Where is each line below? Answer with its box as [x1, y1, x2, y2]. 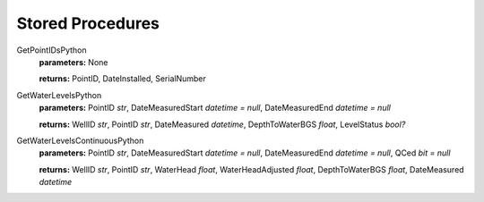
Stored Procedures [16, 13, 160, 33]
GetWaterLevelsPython [16, 89, 102, 100]
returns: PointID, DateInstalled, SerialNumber [39, 73, 206, 84]
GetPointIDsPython [16, 45, 87, 55]
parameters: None [39, 56, 108, 67]
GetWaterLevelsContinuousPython [16, 135, 144, 146]
